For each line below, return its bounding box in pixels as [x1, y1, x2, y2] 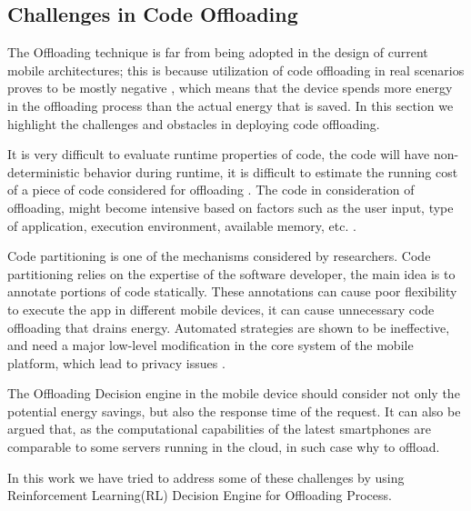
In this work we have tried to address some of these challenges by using [7, 467, 405, 486]
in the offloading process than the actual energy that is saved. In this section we [7, 95, 454, 115]
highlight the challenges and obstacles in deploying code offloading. [7, 114, 380, 133]
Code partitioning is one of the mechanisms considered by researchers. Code [7, 246, 431, 266]
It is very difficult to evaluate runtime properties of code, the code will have [7, 145, 430, 164]
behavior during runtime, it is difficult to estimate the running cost [84, 162, 458, 181]
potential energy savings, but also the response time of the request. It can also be [7, 401, 461, 420]
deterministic [7, 162, 80, 181]
